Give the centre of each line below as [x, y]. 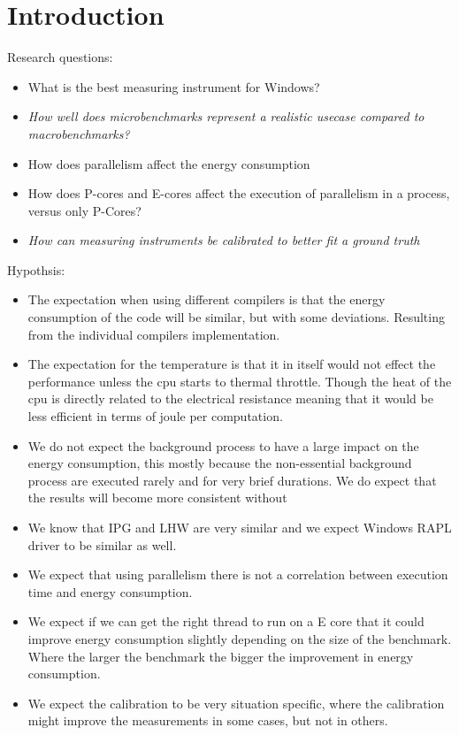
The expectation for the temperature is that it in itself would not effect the [232, 364]
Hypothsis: [36, 269]
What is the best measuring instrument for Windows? [174, 86]
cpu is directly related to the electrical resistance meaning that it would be [230, 398]
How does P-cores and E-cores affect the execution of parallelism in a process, [239, 193]
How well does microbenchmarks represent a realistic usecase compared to [226, 116]
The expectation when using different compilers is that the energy [207, 299]
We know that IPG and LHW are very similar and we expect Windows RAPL [240, 527]
